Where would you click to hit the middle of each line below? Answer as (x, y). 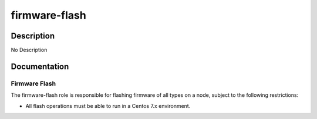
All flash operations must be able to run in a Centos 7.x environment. (108, 106)
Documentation (40, 66)
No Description (29, 50)
